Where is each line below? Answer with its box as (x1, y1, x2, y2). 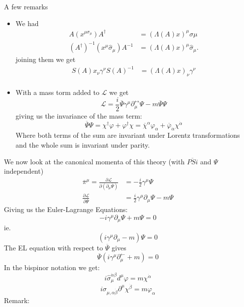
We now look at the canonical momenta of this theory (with (4, 156, 185, 166)
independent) (4, 166, 44, 176)
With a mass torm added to (15, 87, 99, 97)
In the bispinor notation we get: (4, 262, 100, 273)
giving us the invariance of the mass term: (15, 110, 142, 121)
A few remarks (4, 1, 48, 11)
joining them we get (15, 54, 76, 64)
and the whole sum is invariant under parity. (15, 140, 150, 150)
